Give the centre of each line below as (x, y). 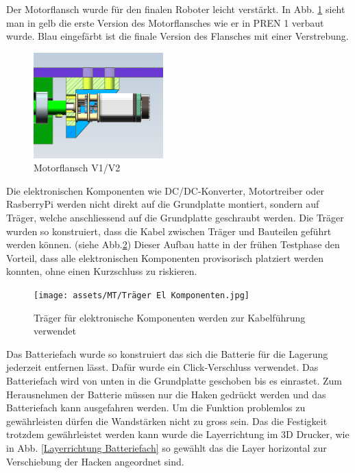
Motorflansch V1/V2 (77, 168)
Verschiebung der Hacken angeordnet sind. (95, 461)
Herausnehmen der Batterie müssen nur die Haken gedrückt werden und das (166, 394)
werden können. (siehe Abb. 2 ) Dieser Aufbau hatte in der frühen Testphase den (173, 244)
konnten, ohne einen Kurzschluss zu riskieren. (102, 271)
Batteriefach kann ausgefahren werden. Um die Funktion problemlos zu (156, 408)
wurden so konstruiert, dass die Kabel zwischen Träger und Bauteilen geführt (169, 231)
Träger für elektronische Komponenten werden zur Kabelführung (170, 317)
